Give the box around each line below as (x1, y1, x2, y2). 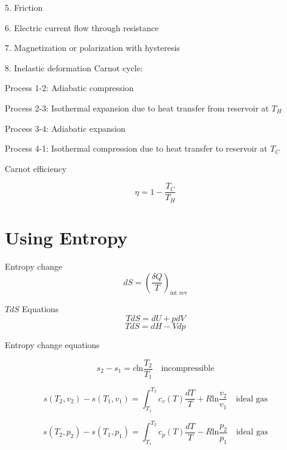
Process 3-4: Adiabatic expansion (5, 122, 126, 134)
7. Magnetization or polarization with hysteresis (5, 41, 180, 54)
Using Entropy (5, 225, 128, 250)
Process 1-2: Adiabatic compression (5, 81, 134, 94)
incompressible (161, 364, 215, 373)
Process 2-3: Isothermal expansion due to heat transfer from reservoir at (5, 101, 269, 114)
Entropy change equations (5, 338, 100, 351)
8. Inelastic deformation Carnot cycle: (5, 61, 143, 74)
